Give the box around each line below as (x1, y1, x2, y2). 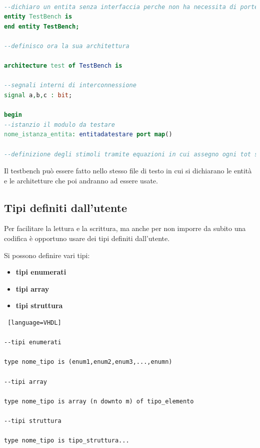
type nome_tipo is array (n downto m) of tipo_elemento (4, 397, 194, 405)
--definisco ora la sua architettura (4, 42, 129, 50)
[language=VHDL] (7, 319, 61, 327)
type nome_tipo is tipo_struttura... (4, 437, 129, 444)
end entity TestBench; (4, 23, 79, 30)
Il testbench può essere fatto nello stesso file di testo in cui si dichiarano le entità (4, 165, 252, 176)
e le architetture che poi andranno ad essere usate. (4, 175, 158, 185)
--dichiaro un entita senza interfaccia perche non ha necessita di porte (4, 3, 258, 11)
